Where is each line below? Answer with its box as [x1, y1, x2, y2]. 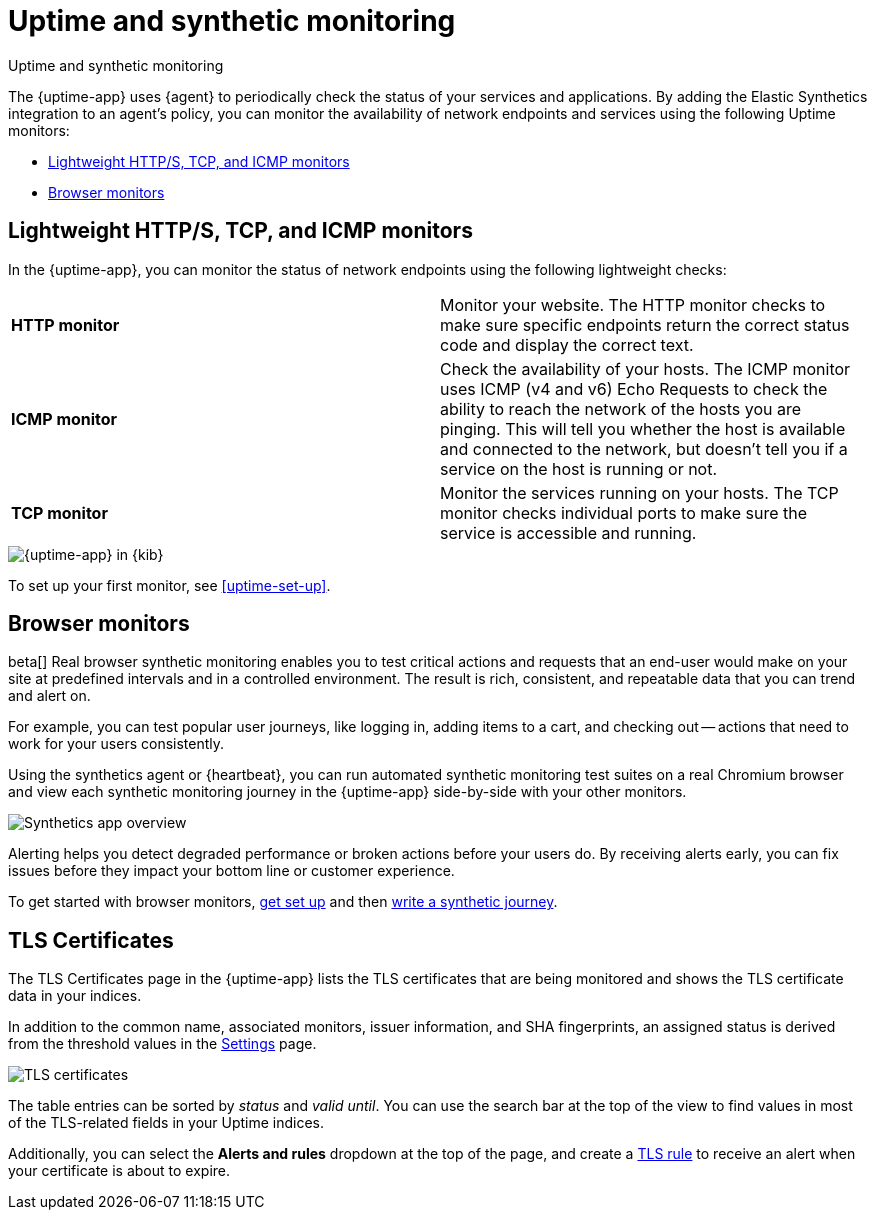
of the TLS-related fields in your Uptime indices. [8, 1114, 325, 1132]
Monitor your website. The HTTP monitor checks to [440, 294, 826, 315]
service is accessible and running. [440, 522, 697, 543]
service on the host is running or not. [440, 458, 718, 479]
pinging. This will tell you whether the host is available [440, 418, 846, 439]
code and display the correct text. [440, 334, 694, 355]
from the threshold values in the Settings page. [8, 1035, 317, 1053]
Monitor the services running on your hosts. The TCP [440, 482, 839, 503]
